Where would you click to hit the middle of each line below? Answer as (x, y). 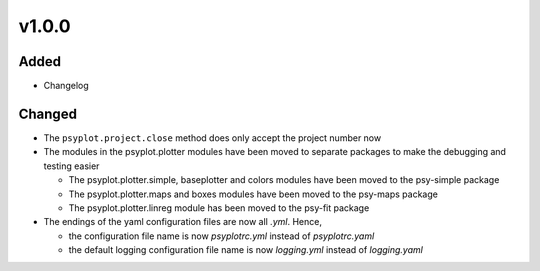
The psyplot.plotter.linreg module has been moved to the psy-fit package (219, 207)
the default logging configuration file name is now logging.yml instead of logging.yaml (246, 250)
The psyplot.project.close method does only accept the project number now (212, 137)
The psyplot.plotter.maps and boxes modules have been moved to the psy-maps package (253, 194)
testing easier (71, 166)
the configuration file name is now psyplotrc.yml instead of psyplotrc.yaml (221, 236)
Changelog (66, 86)
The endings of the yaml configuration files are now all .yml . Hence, (182, 222)
